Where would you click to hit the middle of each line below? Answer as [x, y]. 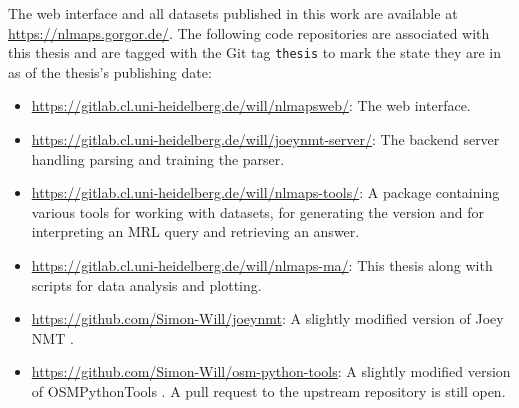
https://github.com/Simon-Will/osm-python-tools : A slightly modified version [271, 371]
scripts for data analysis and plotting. [146, 284]
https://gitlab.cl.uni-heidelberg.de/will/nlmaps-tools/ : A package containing [265, 192]
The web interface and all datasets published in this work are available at [233, 13]
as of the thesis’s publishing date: [110, 71]
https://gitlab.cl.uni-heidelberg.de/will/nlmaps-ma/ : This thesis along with [262, 265]
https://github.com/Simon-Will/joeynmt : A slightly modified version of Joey [267, 318]
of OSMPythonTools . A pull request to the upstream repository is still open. [268, 390]
